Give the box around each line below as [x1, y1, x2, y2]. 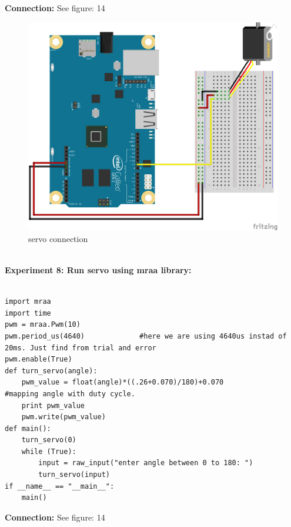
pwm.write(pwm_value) [21, 413, 106, 422]
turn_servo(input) [38, 470, 110, 479]
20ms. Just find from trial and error [5, 343, 156, 352]
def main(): [5, 424, 51, 433]
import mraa [5, 297, 51, 306]
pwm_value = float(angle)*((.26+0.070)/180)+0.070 [21, 378, 224, 387]
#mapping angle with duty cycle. [5, 389, 135, 398]
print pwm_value [21, 401, 85, 410]
